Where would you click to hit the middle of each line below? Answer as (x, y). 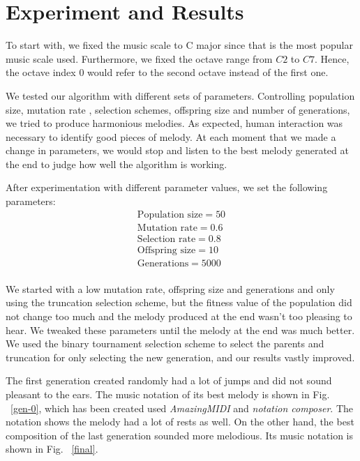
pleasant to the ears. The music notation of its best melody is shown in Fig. (168, 394)
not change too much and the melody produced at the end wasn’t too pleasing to (179, 316)
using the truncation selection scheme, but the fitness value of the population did (179, 302)
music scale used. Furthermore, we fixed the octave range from (139, 58)
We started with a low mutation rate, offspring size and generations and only (170, 288)
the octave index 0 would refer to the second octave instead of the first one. (167, 72)
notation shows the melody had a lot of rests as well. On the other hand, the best (180, 422)
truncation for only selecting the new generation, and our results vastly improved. (180, 357)
